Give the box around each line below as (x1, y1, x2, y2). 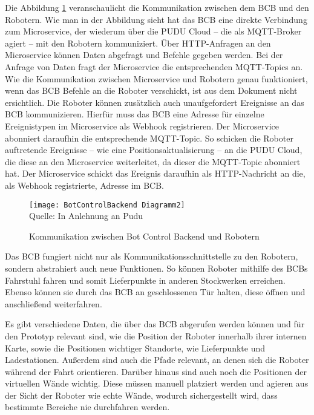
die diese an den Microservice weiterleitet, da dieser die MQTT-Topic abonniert (5, 155, 301, 168)
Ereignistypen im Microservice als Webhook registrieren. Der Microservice (5, 119, 280, 132)
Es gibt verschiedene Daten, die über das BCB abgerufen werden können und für (5, 318, 305, 330)
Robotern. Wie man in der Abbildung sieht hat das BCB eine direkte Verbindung (5, 13, 307, 25)
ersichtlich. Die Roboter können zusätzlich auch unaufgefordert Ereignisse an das (5, 96, 304, 108)
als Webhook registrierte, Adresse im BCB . (5, 178, 164, 191)
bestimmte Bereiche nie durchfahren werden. (5, 400, 170, 413)
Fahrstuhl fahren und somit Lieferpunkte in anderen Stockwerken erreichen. (5, 273, 286, 286)
